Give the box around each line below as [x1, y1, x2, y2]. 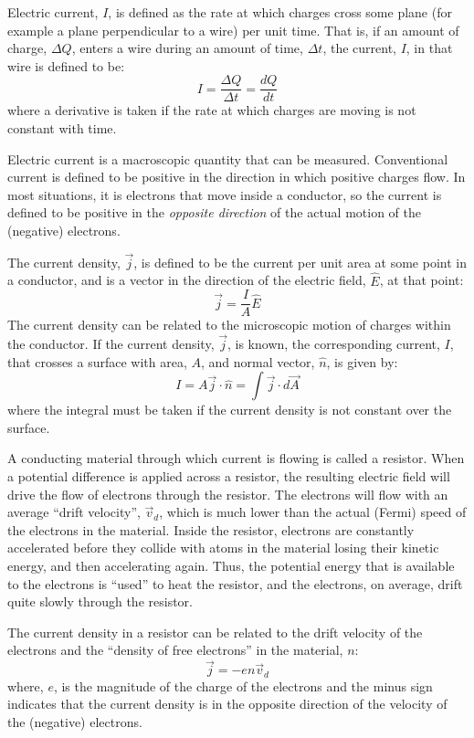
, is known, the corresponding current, [227, 334, 440, 353]
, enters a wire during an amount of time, [71, 38, 303, 58]
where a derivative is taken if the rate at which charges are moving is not [7, 100, 416, 120]
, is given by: [326, 352, 398, 371]
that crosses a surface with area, [7, 352, 187, 371]
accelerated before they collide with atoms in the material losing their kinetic [7, 538, 439, 557]
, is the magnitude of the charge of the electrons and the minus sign [53, 676, 433, 695]
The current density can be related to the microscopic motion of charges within [7, 315, 451, 334]
